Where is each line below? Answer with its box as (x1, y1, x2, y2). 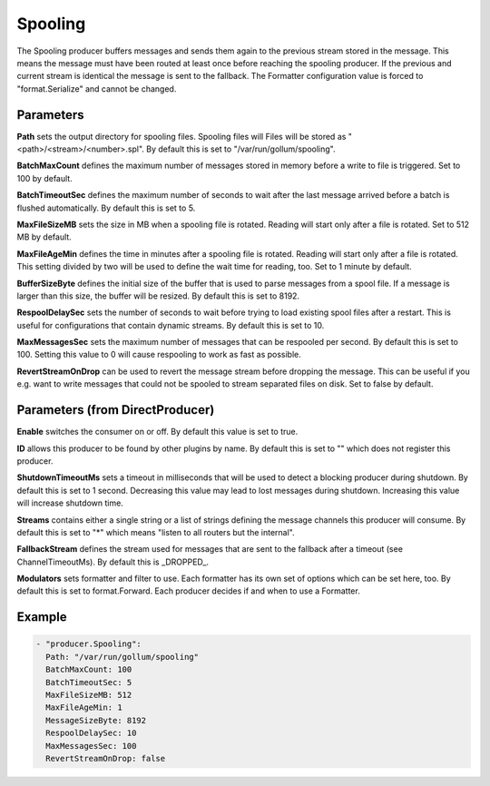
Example (16, 609, 67, 625)
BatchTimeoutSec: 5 (45, 677, 132, 687)
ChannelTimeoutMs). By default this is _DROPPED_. (16, 556, 209, 567)
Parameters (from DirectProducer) (16, 402, 215, 418)
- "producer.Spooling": (35, 639, 142, 649)
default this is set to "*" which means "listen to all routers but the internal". (16, 526, 295, 537)
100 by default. (16, 172, 73, 183)
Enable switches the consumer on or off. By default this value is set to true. (16, 427, 299, 437)
